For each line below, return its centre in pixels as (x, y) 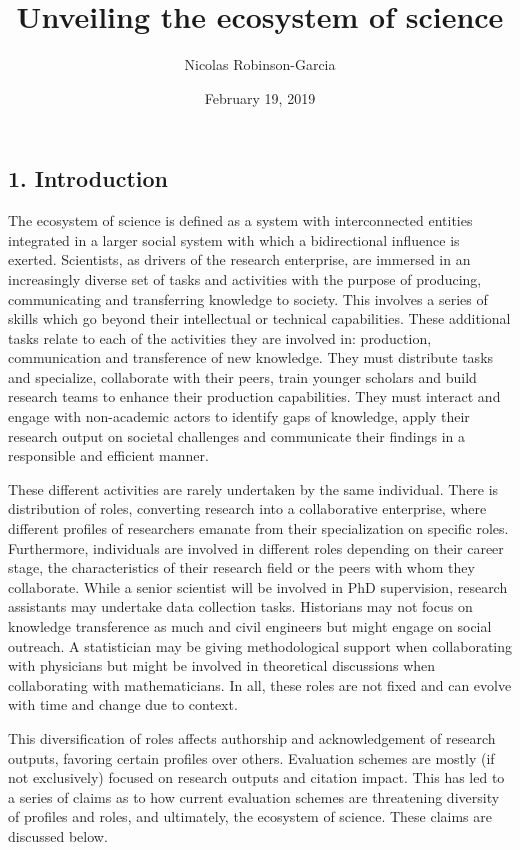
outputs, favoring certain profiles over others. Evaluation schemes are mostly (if (251, 757)
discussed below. (58, 835)
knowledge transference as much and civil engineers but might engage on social (250, 626)
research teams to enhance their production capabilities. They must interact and (254, 396)
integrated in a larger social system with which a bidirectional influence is (234, 239)
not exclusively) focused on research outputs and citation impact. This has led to (256, 777)
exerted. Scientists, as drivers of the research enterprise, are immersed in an (239, 259)
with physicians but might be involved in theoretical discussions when (222, 665)
